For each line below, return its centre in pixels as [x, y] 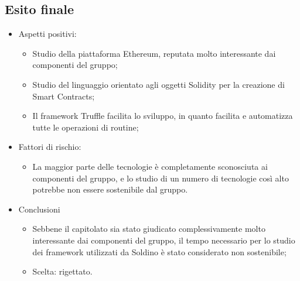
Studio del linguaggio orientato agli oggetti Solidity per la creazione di [158, 84]
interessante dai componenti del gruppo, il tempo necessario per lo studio [164, 240]
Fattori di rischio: [50, 147]
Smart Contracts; [64, 96]
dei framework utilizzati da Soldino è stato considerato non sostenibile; [159, 251]
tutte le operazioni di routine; [86, 127]
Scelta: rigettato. [62, 271]
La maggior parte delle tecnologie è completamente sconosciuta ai [150, 166]
